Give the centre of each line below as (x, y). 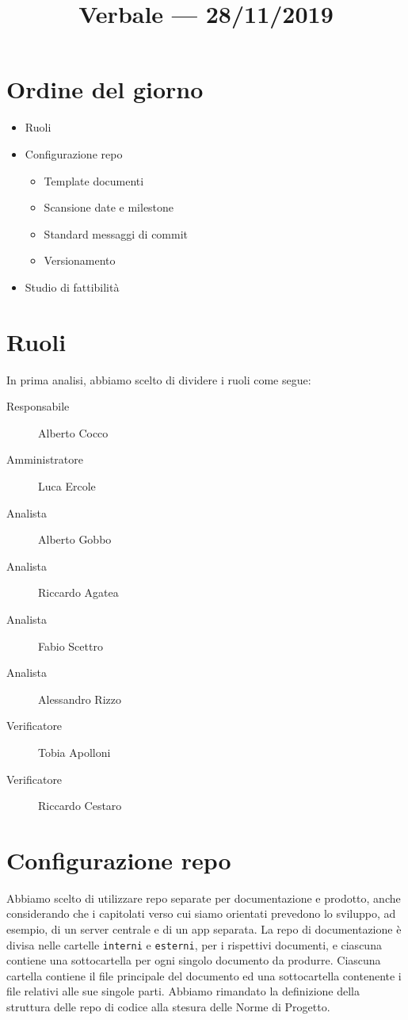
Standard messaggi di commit (116, 233)
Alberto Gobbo (75, 539)
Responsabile (38, 406)
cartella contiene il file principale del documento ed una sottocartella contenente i (204, 975)
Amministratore (45, 459)
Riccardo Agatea (78, 592)
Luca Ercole (67, 485)
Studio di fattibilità (72, 287)
